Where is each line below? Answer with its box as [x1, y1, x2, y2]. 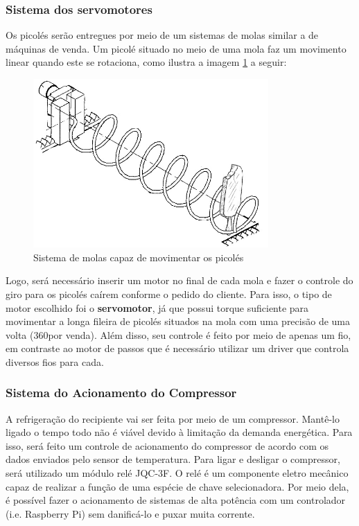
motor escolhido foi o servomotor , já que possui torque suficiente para [6, 300, 309, 315]
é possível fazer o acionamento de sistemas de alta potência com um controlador [6, 493, 346, 507]
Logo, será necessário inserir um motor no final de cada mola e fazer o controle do [6, 273, 353, 288]
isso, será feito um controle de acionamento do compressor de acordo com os [6, 438, 329, 453]
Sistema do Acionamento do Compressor [6, 384, 237, 401]
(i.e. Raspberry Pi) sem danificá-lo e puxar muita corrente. [6, 506, 255, 520]
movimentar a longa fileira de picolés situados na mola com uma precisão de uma [6, 314, 350, 328]
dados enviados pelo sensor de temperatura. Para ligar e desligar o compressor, [6, 452, 340, 466]
